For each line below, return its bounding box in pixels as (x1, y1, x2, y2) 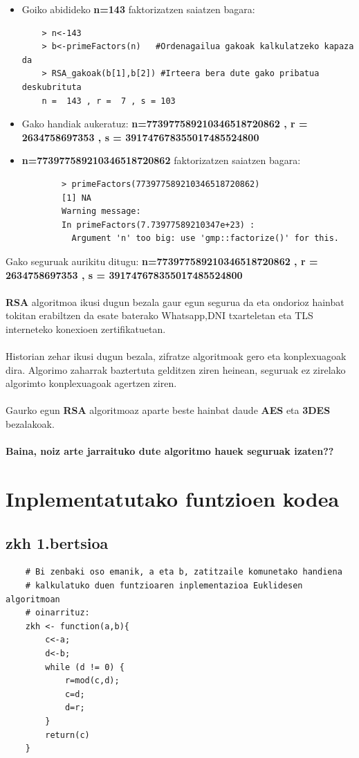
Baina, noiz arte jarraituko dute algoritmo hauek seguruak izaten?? (6, 444, 334, 458)
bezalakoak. (6, 417, 55, 431)
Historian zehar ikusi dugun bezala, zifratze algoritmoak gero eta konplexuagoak (6, 349, 347, 363)
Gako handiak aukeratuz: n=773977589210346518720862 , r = (21, 116, 308, 131)
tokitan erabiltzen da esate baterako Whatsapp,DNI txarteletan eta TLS (6, 308, 313, 323)
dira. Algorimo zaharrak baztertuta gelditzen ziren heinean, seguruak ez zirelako (6, 362, 346, 377)
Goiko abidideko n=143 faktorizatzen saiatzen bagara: (21, 2, 255, 16)
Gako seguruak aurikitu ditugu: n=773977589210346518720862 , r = (6, 253, 318, 268)
